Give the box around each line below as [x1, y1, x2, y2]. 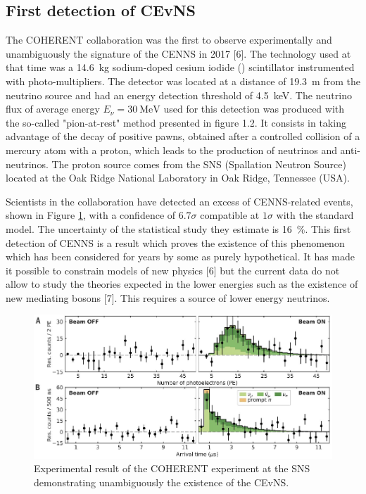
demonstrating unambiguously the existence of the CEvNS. [34, 474, 289, 489]
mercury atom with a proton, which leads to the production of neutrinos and [6, 142, 337, 157]
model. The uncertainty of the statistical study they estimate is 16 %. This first [6, 221, 351, 236]
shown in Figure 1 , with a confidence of [6, 208, 176, 222]
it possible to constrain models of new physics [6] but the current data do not [6, 262, 340, 277]
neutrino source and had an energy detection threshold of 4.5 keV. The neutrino [6, 87, 352, 102]
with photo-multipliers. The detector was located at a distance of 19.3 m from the [6, 73, 360, 88]
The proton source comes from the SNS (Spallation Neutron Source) [51, 156, 346, 171]
